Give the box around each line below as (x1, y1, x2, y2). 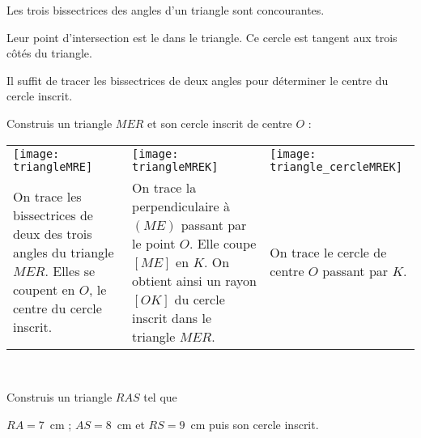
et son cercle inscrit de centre (147, 114, 292, 131)
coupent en (13, 280, 75, 300)
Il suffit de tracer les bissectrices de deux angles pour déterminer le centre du (6, 71, 389, 88)
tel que (143, 389, 177, 406)
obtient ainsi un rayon (132, 270, 257, 290)
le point (132, 233, 176, 253)
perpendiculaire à (132, 196, 231, 215)
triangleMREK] (132, 159, 219, 173)
